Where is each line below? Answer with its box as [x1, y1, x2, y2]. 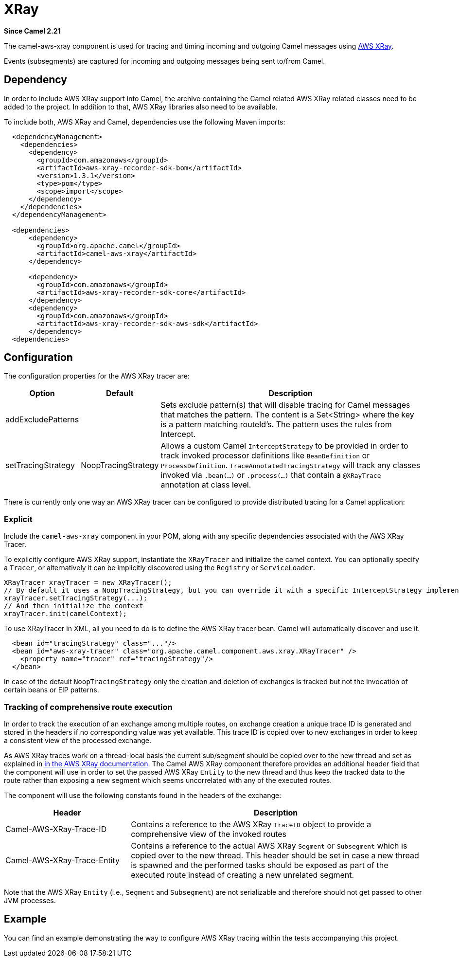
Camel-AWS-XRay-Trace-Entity [5, 855, 120, 865]
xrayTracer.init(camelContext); [4, 610, 127, 618]
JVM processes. [4, 896, 56, 905]
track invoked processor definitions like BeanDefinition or [160, 451, 370, 461]
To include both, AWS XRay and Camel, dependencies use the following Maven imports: [4, 117, 285, 126]
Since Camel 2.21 [4, 26, 61, 35]
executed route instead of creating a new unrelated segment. [131, 870, 354, 880]
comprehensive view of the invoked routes [131, 829, 287, 839]
